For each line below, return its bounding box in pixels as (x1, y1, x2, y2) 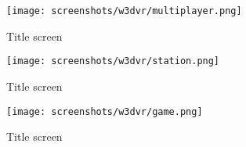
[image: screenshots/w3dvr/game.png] (6, 106, 203, 117)
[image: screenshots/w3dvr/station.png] (6, 56, 220, 67)
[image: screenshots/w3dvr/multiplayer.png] (6, 5, 242, 16)
